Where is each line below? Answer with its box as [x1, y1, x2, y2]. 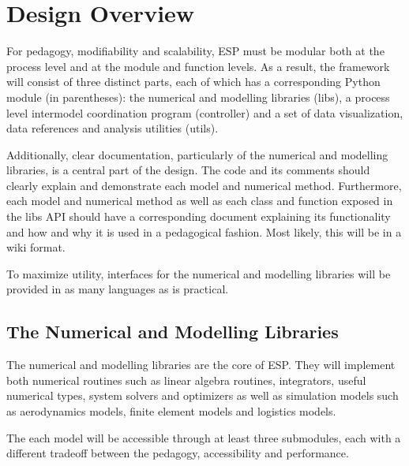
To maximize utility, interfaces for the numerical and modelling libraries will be [6, 265, 391, 281]
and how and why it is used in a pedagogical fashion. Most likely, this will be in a [6, 223, 402, 240]
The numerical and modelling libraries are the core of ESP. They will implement [6, 356, 396, 373]
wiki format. [6, 239, 66, 255]
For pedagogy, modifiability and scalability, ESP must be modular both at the [6, 43, 385, 59]
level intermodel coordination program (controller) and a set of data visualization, [6, 104, 403, 121]
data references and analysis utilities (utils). [6, 120, 219, 136]
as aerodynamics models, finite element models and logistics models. [6, 403, 336, 419]
